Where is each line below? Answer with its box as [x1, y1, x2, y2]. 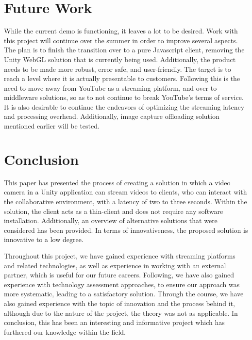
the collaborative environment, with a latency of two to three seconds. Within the [4, 196, 247, 206]
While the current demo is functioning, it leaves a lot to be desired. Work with [4, 26, 238, 36]
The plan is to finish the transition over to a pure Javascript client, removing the [4, 45, 245, 55]
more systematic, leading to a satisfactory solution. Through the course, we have [4, 289, 244, 299]
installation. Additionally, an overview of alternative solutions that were [4, 215, 218, 226]
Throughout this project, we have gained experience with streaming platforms [4, 250, 235, 260]
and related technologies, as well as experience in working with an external [4, 260, 226, 270]
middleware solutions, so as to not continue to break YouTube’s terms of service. [4, 92, 244, 102]
